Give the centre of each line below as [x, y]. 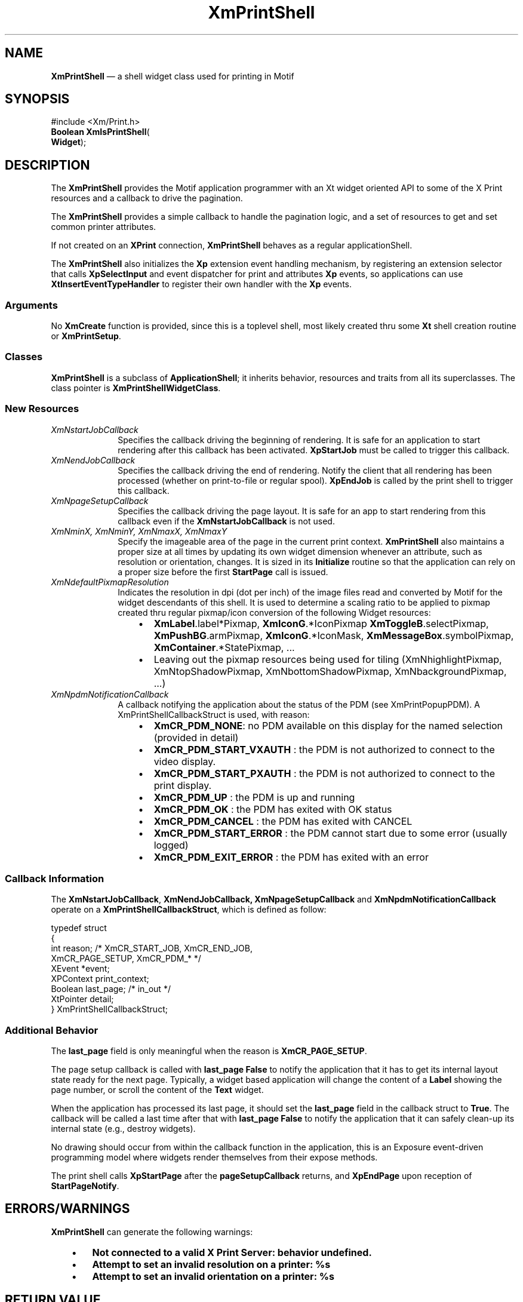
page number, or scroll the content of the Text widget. [157, 1090]
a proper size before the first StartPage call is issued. [223, 572]
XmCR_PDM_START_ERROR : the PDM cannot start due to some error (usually [330, 833]
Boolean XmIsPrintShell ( [100, 132]
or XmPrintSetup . [86, 336]
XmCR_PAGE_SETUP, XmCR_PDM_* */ [126, 959]
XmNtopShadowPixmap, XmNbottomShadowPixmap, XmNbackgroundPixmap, [330, 671]
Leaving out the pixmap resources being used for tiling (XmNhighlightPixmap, [328, 659]
